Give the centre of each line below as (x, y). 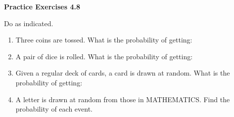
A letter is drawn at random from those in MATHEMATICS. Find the (123, 99)
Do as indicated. (29, 23)
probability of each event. (54, 109)
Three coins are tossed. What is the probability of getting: (104, 40)
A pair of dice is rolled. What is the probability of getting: (104, 56)
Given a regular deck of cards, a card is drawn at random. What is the (123, 73)
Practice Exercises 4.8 (42, 6)
